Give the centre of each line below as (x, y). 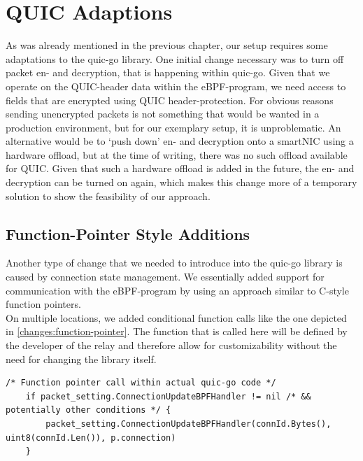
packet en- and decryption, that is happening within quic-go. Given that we (168, 72)
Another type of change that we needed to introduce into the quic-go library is (174, 263)
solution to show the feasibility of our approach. (108, 196)
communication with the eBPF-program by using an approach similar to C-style (177, 290)
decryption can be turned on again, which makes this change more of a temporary (181, 182)
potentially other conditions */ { (88, 410)
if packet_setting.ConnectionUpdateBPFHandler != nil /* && (168, 396)
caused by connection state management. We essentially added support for (165, 277)
